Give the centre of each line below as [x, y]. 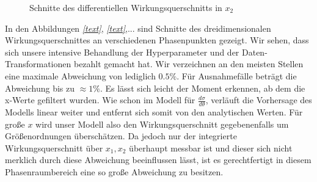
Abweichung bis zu [40, 88]
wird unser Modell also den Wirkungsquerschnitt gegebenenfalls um [162, 124]
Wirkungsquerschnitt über [54, 147]
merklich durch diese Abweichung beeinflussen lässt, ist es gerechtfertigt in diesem [158, 160]
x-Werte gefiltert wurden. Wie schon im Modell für [100, 100]
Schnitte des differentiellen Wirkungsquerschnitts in [126, 7]
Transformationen [38, 64]
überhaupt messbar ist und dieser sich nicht [211, 147]
